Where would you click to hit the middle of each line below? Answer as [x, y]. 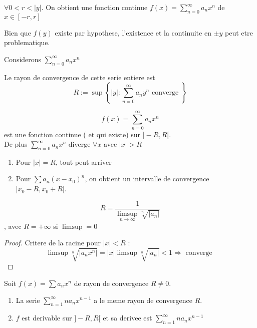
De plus [16, 144]
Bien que [18, 32]
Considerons [23, 59]
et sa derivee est [127, 318]
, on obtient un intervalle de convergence [147, 179]
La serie [28, 300]
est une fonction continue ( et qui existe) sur [72, 134]
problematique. [27, 42]
